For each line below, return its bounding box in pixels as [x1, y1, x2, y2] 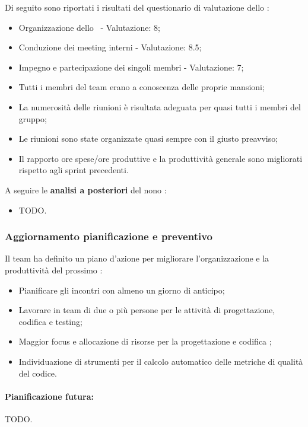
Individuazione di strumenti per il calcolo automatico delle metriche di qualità [18, 355, 303, 367]
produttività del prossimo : [5, 263, 103, 276]
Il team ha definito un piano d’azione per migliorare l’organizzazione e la [5, 252, 269, 265]
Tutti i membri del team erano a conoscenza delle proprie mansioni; [18, 81, 265, 93]
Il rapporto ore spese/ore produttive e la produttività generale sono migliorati [18, 152, 303, 164]
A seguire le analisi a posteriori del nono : [5, 183, 167, 196]
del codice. [18, 367, 57, 379]
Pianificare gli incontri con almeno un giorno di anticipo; [18, 283, 225, 296]
